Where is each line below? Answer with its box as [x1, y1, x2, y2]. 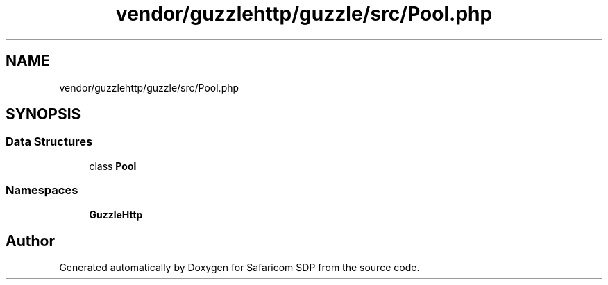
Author [6, 232, 55, 250]
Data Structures [6, 135, 93, 149]
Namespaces [6, 183, 78, 198]
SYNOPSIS [6, 105, 81, 123]
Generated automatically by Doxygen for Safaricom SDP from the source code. [59, 261, 420, 274]
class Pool [89, 159, 137, 172]
